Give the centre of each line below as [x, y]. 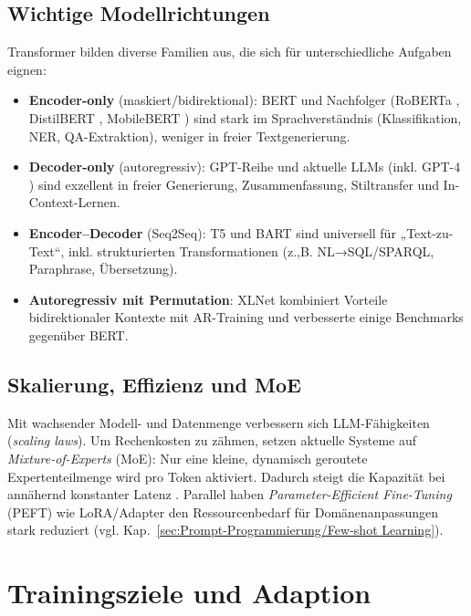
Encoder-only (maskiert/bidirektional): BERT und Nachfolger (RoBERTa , [244, 100]
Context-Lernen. [74, 202]
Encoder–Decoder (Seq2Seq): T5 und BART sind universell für [212, 232]
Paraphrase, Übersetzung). [103, 269]
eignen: [27, 69]
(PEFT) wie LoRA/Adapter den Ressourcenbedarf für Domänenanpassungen [223, 512]
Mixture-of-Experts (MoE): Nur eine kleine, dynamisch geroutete [188, 458]
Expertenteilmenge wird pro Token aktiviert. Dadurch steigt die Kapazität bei [226, 476]
